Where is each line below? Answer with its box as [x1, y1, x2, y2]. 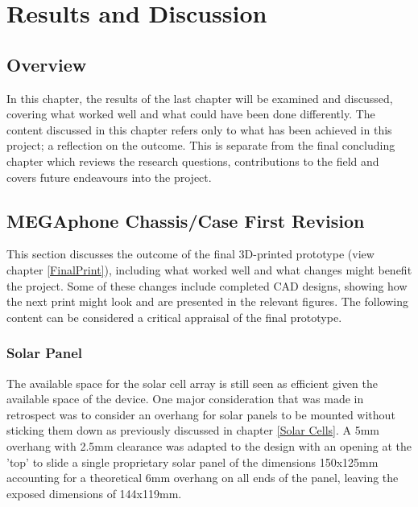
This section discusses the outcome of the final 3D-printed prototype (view [6, 245, 375, 262]
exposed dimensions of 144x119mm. [6, 484, 182, 501]
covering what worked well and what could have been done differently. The [6, 105, 375, 122]
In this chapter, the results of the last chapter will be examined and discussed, [6, 89, 393, 106]
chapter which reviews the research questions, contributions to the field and [6, 152, 379, 169]
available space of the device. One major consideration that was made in [6, 390, 364, 407]
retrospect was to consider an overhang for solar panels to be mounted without [6, 406, 395, 422]
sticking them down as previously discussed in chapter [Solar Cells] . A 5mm [6, 422, 380, 439]
